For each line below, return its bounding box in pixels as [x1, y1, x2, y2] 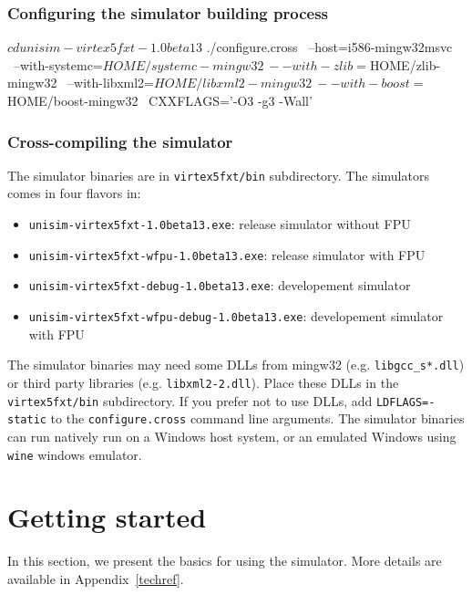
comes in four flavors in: [7, 183, 141, 203]
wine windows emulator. [7, 444, 142, 464]
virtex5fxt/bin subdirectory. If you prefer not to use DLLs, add [7, 391, 373, 410]
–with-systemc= [13, 55, 103, 74]
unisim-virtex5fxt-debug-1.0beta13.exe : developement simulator [28, 276, 411, 295]
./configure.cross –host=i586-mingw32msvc [206, 37, 453, 57]
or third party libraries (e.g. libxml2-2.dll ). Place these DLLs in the [7, 372, 399, 391]
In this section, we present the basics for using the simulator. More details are [7, 551, 442, 570]
